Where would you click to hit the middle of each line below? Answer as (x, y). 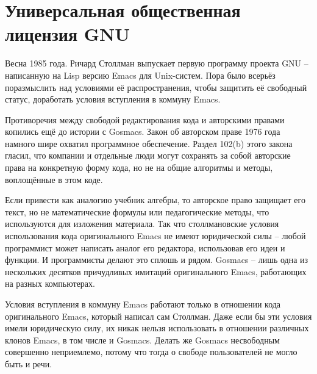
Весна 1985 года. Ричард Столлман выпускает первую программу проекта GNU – (157, 63)
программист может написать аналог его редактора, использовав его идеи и (145, 247)
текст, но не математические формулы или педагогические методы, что (137, 211)
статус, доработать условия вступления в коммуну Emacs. (113, 99)
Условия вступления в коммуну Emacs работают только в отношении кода (143, 304)
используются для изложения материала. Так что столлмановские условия (142, 224)
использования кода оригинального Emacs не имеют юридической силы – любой (155, 236)
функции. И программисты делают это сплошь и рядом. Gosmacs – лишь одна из (157, 260)
